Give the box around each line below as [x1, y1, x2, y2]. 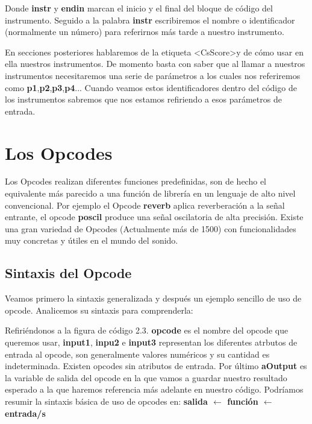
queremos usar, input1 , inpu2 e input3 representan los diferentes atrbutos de [5, 336, 298, 349]
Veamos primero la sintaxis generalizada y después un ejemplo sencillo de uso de [5, 292, 302, 305]
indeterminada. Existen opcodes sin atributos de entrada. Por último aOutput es [5, 359, 307, 372]
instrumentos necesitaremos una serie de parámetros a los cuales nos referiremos [5, 69, 301, 81]
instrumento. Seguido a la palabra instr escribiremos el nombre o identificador [5, 13, 295, 26]
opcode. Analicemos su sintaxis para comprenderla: [5, 303, 193, 316]
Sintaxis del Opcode [5, 264, 132, 282]
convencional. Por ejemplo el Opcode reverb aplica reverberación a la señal [5, 198, 285, 211]
